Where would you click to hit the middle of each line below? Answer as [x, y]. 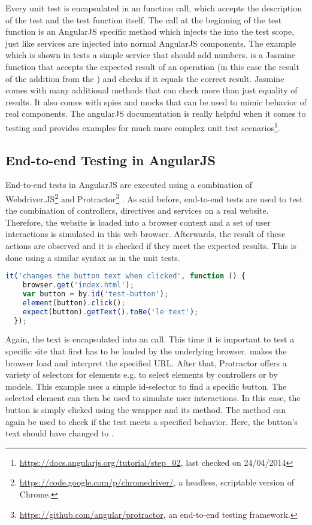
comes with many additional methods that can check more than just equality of [152, 90]
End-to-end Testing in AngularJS [110, 160]
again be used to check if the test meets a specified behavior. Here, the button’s [152, 421]
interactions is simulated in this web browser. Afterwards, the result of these [146, 234]
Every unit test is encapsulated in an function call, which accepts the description [154, 8]
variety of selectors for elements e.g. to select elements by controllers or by [142, 374]
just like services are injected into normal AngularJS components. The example [151, 43]
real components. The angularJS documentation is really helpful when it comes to [156, 113]
